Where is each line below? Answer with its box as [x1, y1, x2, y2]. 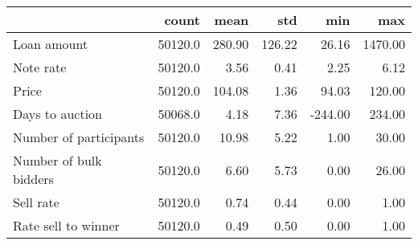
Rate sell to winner [13, 216, 120, 235]
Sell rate [13, 193, 59, 211]
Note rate [13, 58, 67, 76]
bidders [13, 169, 54, 188]
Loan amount [13, 35, 88, 53]
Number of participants [13, 128, 145, 146]
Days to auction [13, 104, 102, 123]
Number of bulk [13, 151, 102, 169]
